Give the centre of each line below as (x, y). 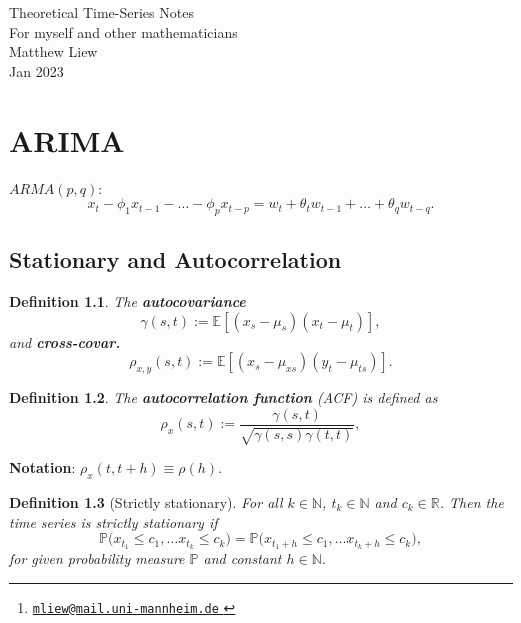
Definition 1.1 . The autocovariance (127, 301)
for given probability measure (97, 557)
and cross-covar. (65, 341)
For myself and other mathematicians (123, 31)
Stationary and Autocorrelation (175, 259)
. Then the (471, 501)
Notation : (42, 467)
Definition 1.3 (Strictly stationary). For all (146, 501)
